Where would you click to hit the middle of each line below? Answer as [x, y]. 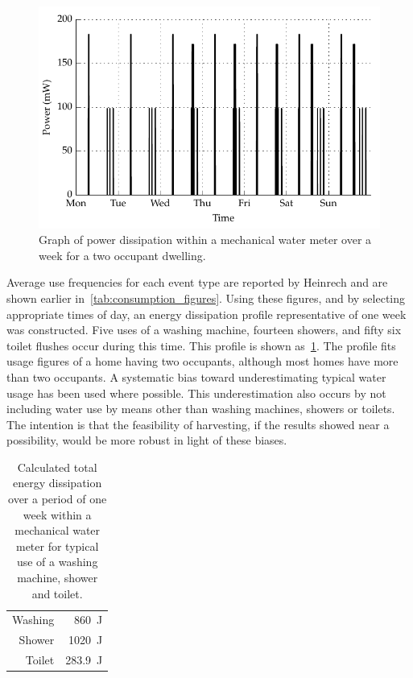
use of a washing [57, 562]
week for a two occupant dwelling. [122, 255]
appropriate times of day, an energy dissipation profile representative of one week [206, 314]
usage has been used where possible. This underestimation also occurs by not [196, 393]
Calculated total [57, 467]
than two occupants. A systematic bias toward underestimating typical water [196, 376]
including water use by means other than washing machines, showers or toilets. [201, 409]
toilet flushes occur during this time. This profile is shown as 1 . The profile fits [201, 345]
